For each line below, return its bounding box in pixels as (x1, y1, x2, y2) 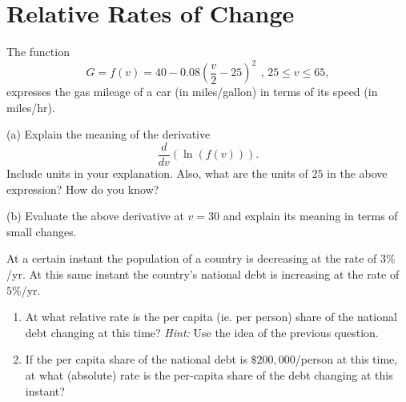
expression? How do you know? (6, 180, 159, 197)
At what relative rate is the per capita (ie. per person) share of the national (25, 308, 397, 325)
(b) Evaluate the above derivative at (6, 207, 184, 224)
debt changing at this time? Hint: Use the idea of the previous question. (25, 324, 379, 340)
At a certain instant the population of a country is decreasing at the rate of (6, 250, 377, 267)
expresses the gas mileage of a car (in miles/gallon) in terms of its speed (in (6, 83, 378, 100)
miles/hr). (6, 98, 55, 115)
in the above (327, 165, 388, 182)
